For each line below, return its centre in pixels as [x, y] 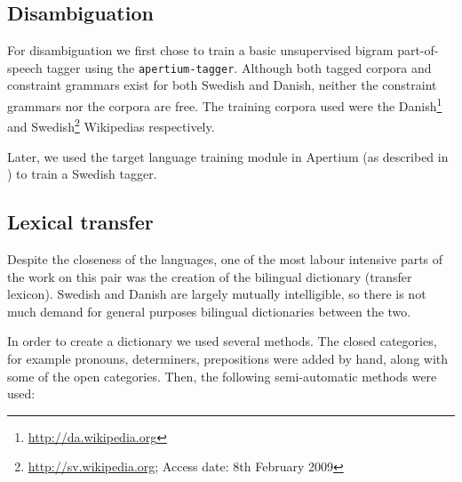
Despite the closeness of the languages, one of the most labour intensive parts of [225, 258]
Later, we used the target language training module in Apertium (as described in [228, 156]
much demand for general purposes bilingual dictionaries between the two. [209, 311]
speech [25, 67]
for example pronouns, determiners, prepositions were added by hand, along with [228, 358]
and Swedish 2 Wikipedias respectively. [111, 125]
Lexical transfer [80, 222]
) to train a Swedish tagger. [82, 174]
